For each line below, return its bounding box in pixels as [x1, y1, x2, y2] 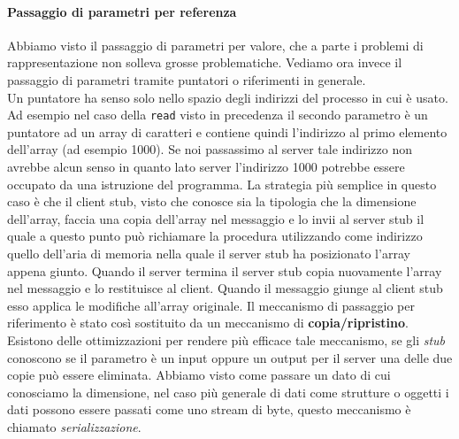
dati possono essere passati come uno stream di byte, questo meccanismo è [7, 400, 411, 419]
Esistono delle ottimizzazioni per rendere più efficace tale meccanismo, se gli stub [7, 330, 446, 349]
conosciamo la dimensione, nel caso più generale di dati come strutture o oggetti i [7, 382, 449, 401]
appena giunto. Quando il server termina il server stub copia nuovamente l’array [7, 261, 442, 280]
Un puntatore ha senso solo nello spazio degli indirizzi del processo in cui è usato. [7, 88, 448, 106]
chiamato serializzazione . [7, 417, 142, 435]
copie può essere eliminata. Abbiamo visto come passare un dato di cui [7, 366, 391, 384]
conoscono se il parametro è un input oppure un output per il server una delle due [7, 348, 453, 366]
